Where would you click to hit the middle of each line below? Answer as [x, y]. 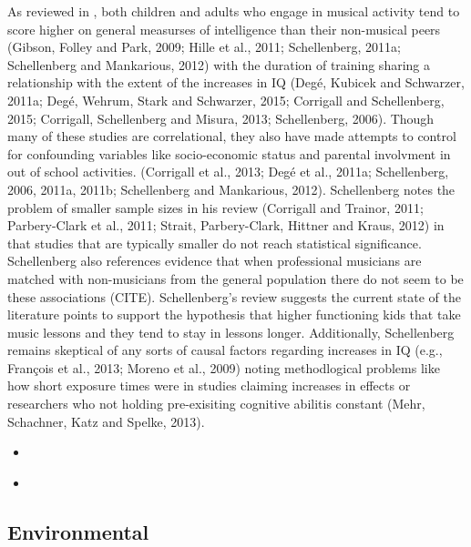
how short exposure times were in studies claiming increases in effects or [209, 385]
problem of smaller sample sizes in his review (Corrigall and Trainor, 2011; [215, 207]
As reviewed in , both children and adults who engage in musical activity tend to [234, 11]
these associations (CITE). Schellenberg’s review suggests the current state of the [234, 296]
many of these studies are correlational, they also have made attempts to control [232, 136]
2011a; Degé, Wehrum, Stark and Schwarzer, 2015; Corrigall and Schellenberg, [226, 100]
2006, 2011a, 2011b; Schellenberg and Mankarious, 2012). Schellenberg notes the [231, 189]
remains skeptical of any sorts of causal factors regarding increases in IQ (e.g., [225, 350]
